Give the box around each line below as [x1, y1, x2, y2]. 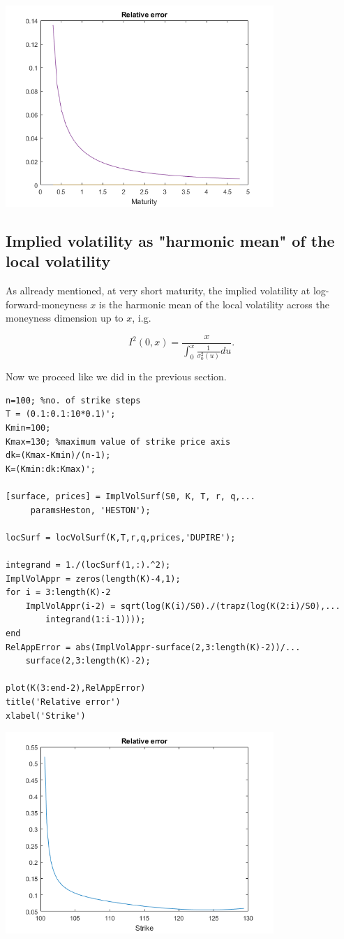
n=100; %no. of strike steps [6, 395, 141, 406]
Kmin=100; [6, 423, 51, 433]
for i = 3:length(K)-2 [6, 587, 111, 598]
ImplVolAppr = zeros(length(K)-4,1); [6, 573, 181, 584]
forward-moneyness [6, 296, 87, 311]
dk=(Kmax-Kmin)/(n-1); [6, 450, 111, 461]
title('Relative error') [6, 696, 121, 707]
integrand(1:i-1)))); [45, 615, 146, 625]
